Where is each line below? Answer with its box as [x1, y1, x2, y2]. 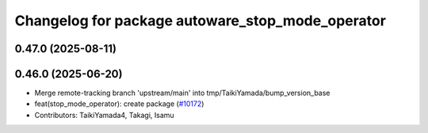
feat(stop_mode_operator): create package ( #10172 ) [34, 99, 204, 108]
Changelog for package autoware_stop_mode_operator [14, 12, 386, 29]
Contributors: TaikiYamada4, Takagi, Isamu [34, 110, 174, 120]
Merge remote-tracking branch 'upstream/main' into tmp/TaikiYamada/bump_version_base [34, 88, 331, 98]
